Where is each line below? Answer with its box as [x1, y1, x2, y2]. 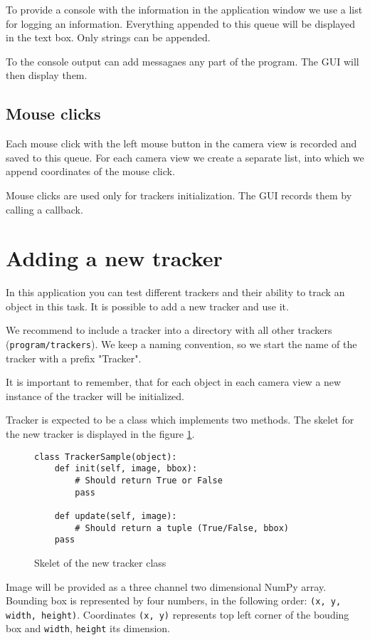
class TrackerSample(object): [34, 451, 177, 462]
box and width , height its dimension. [6, 621, 170, 636]
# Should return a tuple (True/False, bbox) [75, 523, 289, 533]
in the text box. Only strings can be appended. [6, 30, 211, 45]
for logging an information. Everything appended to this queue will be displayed [6, 16, 355, 31]
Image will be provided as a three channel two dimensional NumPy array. [6, 579, 327, 594]
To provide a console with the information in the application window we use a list [6, 2, 363, 16]
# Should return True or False [75, 475, 223, 486]
